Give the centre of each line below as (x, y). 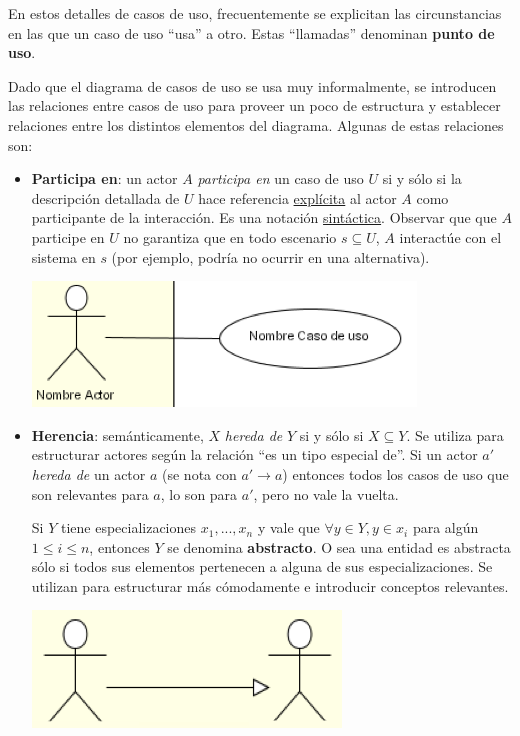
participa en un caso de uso (280, 178)
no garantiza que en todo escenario (230, 236)
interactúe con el (450, 236)
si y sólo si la (422, 178)
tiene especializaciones (128, 527)
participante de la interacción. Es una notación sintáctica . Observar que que (264, 217)
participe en (68, 236)
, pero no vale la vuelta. (326, 493)
